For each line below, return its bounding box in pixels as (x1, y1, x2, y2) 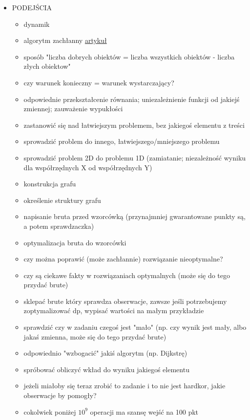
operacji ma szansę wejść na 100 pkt (90, 406, 199, 417)
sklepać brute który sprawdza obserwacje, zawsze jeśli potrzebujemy (23, 296, 227, 306)
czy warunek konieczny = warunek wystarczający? (23, 77, 174, 87)
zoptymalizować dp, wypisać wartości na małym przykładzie (23, 305, 204, 316)
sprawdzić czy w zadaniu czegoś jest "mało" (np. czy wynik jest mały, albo (23, 322, 247, 332)
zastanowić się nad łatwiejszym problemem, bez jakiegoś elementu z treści (23, 120, 245, 130)
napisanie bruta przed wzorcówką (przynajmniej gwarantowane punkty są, (23, 211, 246, 221)
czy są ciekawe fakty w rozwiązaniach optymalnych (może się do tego (23, 270, 230, 280)
